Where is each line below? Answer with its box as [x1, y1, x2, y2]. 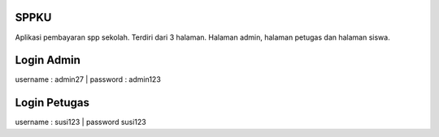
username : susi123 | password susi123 [15, 118, 146, 127]
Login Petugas [15, 96, 89, 109]
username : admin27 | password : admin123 [15, 75, 162, 84]
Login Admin [15, 54, 81, 67]
